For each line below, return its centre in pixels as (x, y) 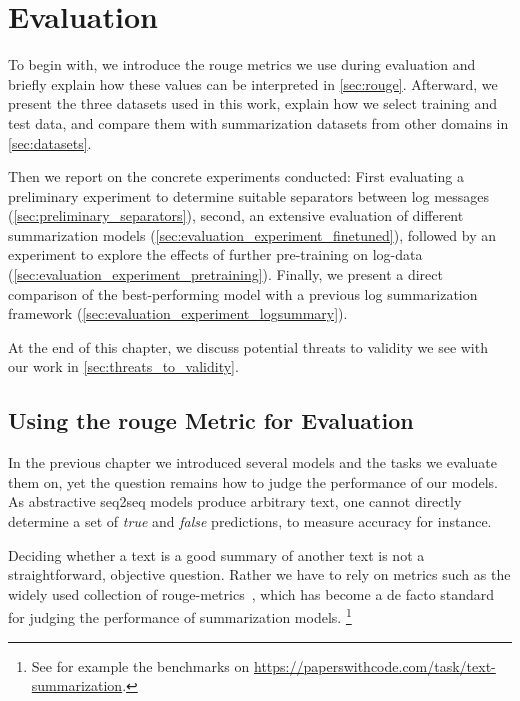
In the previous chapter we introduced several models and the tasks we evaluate (252, 462)
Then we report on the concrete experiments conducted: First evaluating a (236, 176)
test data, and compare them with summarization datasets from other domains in (258, 122)
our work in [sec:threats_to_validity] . (123, 366)
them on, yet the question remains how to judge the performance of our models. (253, 481)
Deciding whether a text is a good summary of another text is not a (216, 554)
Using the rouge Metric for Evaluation (211, 420)
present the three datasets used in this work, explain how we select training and (253, 103)
